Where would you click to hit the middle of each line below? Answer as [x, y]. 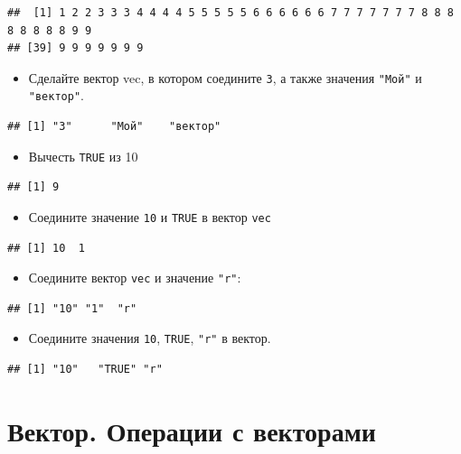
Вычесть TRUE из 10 [83, 156]
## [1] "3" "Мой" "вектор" [114, 127]
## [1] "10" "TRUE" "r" [85, 370]
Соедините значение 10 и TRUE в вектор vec [150, 216]
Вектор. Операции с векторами [192, 430]
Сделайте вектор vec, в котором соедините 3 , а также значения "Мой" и [225, 77]
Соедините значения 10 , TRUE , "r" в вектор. [150, 338]
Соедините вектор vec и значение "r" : [135, 278]
